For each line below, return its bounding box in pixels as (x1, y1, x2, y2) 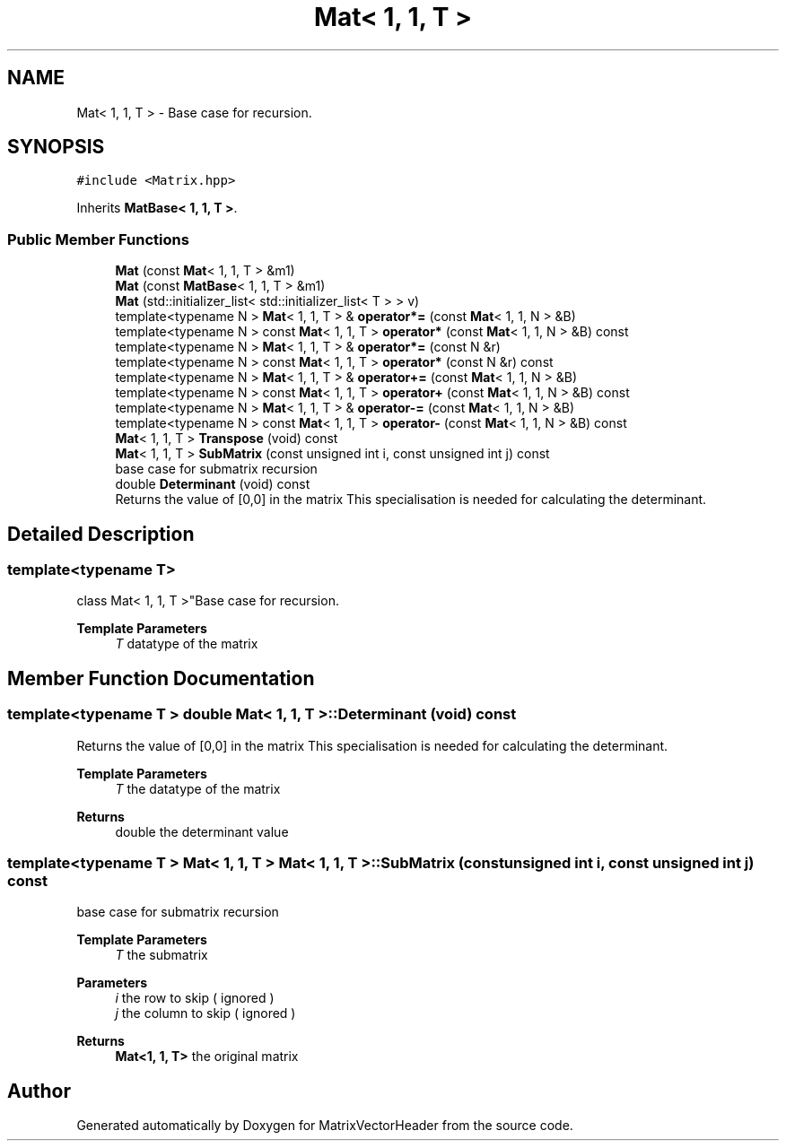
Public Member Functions (7, 230, 189, 248)
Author (7, 1079, 71, 1102)
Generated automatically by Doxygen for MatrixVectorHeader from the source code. (76, 1118, 573, 1134)
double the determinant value (115, 823, 289, 839)
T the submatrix (115, 947, 208, 963)
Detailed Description (7, 522, 195, 545)
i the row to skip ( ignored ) (115, 990, 275, 1006)
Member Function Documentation (7, 666, 315, 690)
